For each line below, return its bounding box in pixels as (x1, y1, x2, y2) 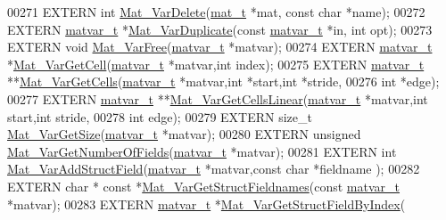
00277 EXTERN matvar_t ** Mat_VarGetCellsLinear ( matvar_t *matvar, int (7, 89, 428, 108)
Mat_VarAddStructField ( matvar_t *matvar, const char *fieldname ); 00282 (7, 159, 420, 178)
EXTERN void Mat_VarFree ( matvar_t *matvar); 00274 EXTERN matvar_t (7, 37, 433, 56)
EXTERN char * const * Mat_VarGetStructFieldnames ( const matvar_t (7, 176, 401, 195)
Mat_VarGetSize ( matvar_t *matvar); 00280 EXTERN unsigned (7, 125, 361, 143)
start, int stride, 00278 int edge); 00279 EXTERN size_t (7, 107, 312, 126)
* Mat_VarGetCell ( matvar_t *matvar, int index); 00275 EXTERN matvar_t (7, 54, 425, 73)
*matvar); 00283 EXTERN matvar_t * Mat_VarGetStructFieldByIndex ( (7, 194, 406, 213)
